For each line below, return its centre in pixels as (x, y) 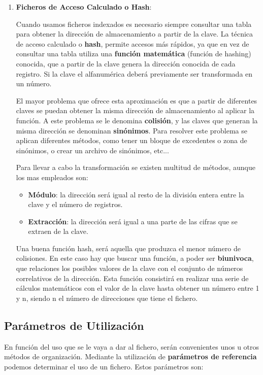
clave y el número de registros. (75, 204)
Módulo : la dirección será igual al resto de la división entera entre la (136, 194)
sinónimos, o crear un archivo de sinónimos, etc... (92, 150)
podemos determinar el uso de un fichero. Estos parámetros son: (104, 366)
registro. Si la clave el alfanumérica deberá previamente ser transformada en (134, 73)
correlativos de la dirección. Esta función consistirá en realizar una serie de (132, 278)
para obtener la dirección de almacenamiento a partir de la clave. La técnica (135, 34)
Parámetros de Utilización (74, 325)
